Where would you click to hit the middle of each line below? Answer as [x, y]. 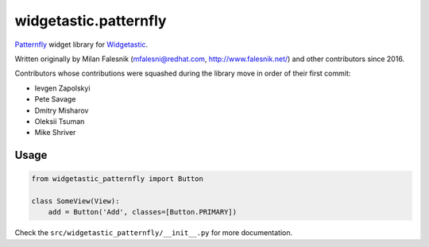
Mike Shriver [55, 133]
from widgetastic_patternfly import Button [118, 179]
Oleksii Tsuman [60, 121]
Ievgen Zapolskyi [62, 88]
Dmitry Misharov [62, 110]
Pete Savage [55, 99]
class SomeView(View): [75, 201]
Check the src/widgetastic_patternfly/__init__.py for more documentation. [154, 233]
